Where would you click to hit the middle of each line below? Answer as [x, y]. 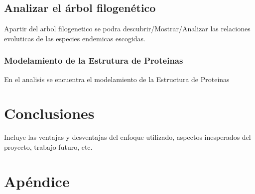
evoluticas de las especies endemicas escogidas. [75, 38]
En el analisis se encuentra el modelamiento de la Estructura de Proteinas [117, 79]
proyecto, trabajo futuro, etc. [48, 146]
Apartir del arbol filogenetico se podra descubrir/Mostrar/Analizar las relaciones [127, 29]
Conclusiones [49, 113]
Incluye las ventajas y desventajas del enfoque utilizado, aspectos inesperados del [127, 137]
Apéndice [37, 181]
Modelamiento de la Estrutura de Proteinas [94, 60]
